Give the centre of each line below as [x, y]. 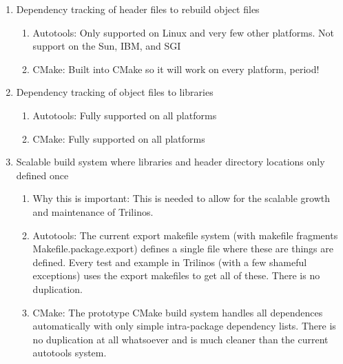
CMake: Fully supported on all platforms [119, 138]
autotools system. [70, 353]
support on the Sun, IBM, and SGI [107, 46]
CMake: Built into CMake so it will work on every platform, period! [176, 69]
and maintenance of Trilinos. [93, 211]
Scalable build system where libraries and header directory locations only [170, 162]
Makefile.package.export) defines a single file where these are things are [183, 249]
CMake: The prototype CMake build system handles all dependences [178, 312]
